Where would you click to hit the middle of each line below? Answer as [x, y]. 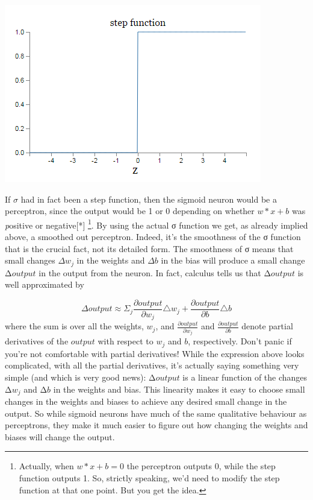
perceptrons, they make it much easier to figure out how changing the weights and [156, 425]
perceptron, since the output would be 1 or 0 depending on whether [130, 211]
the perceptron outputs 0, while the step [201, 466]
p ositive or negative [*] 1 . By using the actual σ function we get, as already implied [156, 224]
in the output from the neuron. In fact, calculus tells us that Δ [155, 272]
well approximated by [45, 284]
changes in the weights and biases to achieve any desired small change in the [146, 401]
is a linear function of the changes [245, 377]
